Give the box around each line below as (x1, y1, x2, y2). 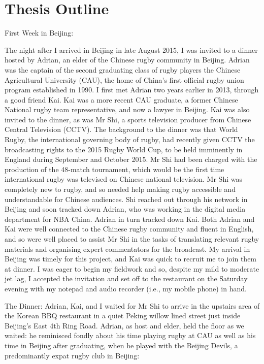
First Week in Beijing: (5, 27, 74, 38)
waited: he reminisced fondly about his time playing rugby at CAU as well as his (5, 330, 256, 341)
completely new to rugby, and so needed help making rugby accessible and (5, 184, 236, 194)
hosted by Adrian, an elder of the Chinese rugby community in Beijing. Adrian (5, 54, 250, 65)
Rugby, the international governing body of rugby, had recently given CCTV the (5, 134, 255, 145)
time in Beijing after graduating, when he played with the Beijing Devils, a (5, 340, 238, 350)
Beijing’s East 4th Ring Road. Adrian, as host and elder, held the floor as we (5, 320, 244, 330)
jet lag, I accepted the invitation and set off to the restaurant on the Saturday (5, 273, 248, 284)
